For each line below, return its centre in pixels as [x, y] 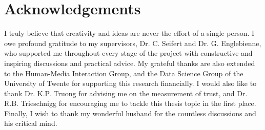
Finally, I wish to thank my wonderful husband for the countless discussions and [130, 113]
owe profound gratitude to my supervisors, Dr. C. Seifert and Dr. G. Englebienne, [133, 43]
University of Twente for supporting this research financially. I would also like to [130, 83]
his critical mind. [31, 123]
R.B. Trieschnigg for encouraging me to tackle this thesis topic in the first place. [130, 103]
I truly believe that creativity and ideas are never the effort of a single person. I [129, 33]
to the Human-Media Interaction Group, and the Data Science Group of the [124, 73]
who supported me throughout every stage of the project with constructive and [128, 53]
